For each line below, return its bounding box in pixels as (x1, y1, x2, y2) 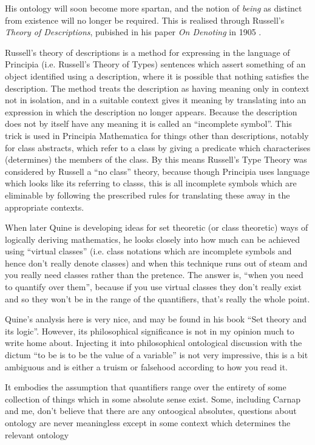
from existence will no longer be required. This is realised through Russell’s (5, 13, 285, 26)
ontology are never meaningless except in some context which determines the (5, 416, 291, 429)
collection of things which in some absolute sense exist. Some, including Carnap (5, 392, 300, 405)
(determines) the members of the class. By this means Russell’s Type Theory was (5, 153, 307, 166)
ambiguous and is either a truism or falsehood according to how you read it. (5, 360, 288, 373)
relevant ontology (5, 428, 69, 441)
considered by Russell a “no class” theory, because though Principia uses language (5, 165, 310, 177)
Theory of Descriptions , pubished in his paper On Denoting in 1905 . (5, 25, 262, 38)
